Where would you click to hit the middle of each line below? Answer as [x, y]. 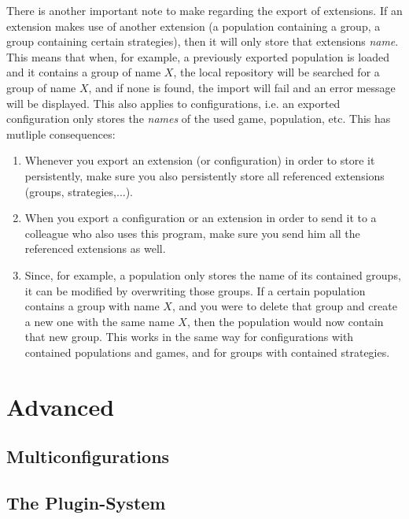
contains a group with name [92, 306]
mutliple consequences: [61, 133]
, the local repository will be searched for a [276, 72]
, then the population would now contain [285, 321]
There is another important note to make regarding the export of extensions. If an [204, 10]
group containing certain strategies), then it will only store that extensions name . [203, 41]
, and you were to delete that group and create [284, 306]
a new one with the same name [99, 321]
